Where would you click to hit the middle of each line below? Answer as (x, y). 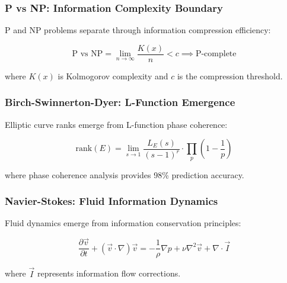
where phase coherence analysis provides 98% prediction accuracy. (125, 174)
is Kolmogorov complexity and (113, 75)
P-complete (216, 54)
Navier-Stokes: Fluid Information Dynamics (111, 201)
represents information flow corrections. (109, 273)
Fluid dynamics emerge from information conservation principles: (123, 223)
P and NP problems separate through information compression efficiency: (138, 30)
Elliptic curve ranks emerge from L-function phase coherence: (116, 124)
